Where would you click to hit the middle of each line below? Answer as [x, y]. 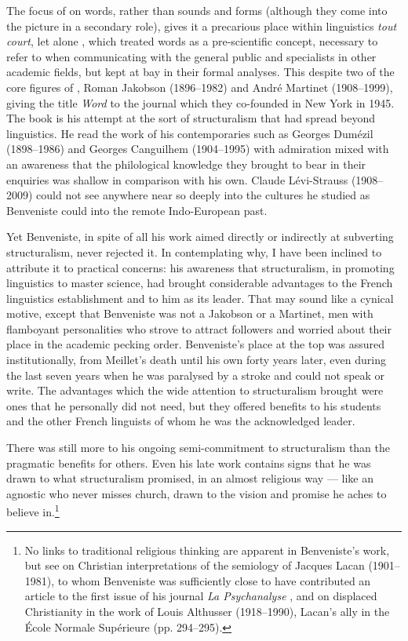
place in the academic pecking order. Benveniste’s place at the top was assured [196, 344]
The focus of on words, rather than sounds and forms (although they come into [197, 10]
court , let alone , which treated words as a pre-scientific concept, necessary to [192, 41]
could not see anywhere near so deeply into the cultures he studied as [203, 195]
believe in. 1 [33, 511]
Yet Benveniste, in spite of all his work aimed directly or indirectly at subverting [200, 237]
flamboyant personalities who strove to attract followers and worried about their [199, 328]
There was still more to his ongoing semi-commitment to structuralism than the [199, 448]
